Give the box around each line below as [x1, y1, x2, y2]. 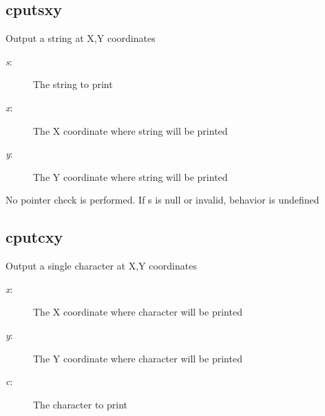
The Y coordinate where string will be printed [33, 169, 228, 184]
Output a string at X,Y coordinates [6, 31, 156, 45]
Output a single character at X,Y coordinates [6, 259, 197, 273]
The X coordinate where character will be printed [33, 305, 242, 319]
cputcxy [6, 226, 63, 248]
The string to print [33, 77, 113, 91]
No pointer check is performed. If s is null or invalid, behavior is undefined [6, 193, 319, 207]
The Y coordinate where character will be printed [33, 351, 242, 365]
